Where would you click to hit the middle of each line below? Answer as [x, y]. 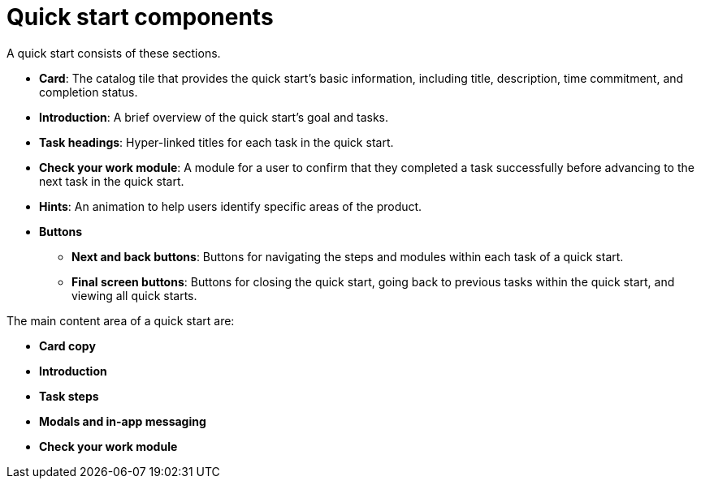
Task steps [69, 396]
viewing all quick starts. [134, 295]
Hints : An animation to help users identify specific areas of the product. [231, 206]
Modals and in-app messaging [123, 421]
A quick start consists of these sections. [114, 53]
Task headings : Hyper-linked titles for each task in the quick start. [216, 142]
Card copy [67, 346]
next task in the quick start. [112, 181]
